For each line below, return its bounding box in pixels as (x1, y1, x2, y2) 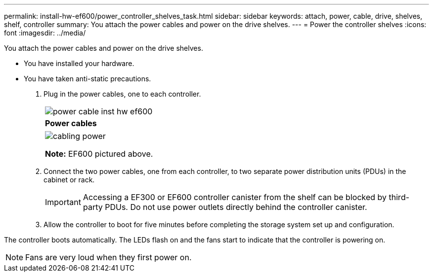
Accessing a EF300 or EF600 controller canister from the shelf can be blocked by (83, 192, 387, 202)
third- (389, 192, 410, 202)
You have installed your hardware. (24, 59, 134, 68)
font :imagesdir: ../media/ (4, 29, 86, 37)
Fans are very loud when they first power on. (25, 252, 192, 262)
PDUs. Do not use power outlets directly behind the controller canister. (105, 202, 367, 212)
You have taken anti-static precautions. (24, 74, 151, 83)
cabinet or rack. (43, 175, 95, 184)
